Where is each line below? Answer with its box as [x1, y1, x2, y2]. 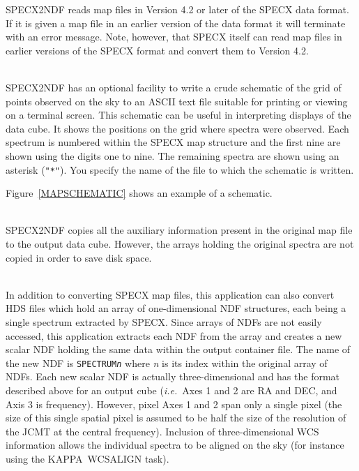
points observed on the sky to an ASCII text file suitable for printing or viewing [6, 94, 348, 108]
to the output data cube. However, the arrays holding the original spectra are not [6, 236, 354, 251]
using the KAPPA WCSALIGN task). [6, 451, 169, 465]
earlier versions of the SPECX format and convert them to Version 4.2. [6, 43, 309, 57]
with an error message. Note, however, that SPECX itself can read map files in [6, 29, 342, 44]
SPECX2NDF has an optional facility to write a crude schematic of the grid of [6, 80, 342, 94]
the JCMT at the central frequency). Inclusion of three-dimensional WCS [6, 424, 319, 438]
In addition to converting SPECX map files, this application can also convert [6, 287, 335, 301]
